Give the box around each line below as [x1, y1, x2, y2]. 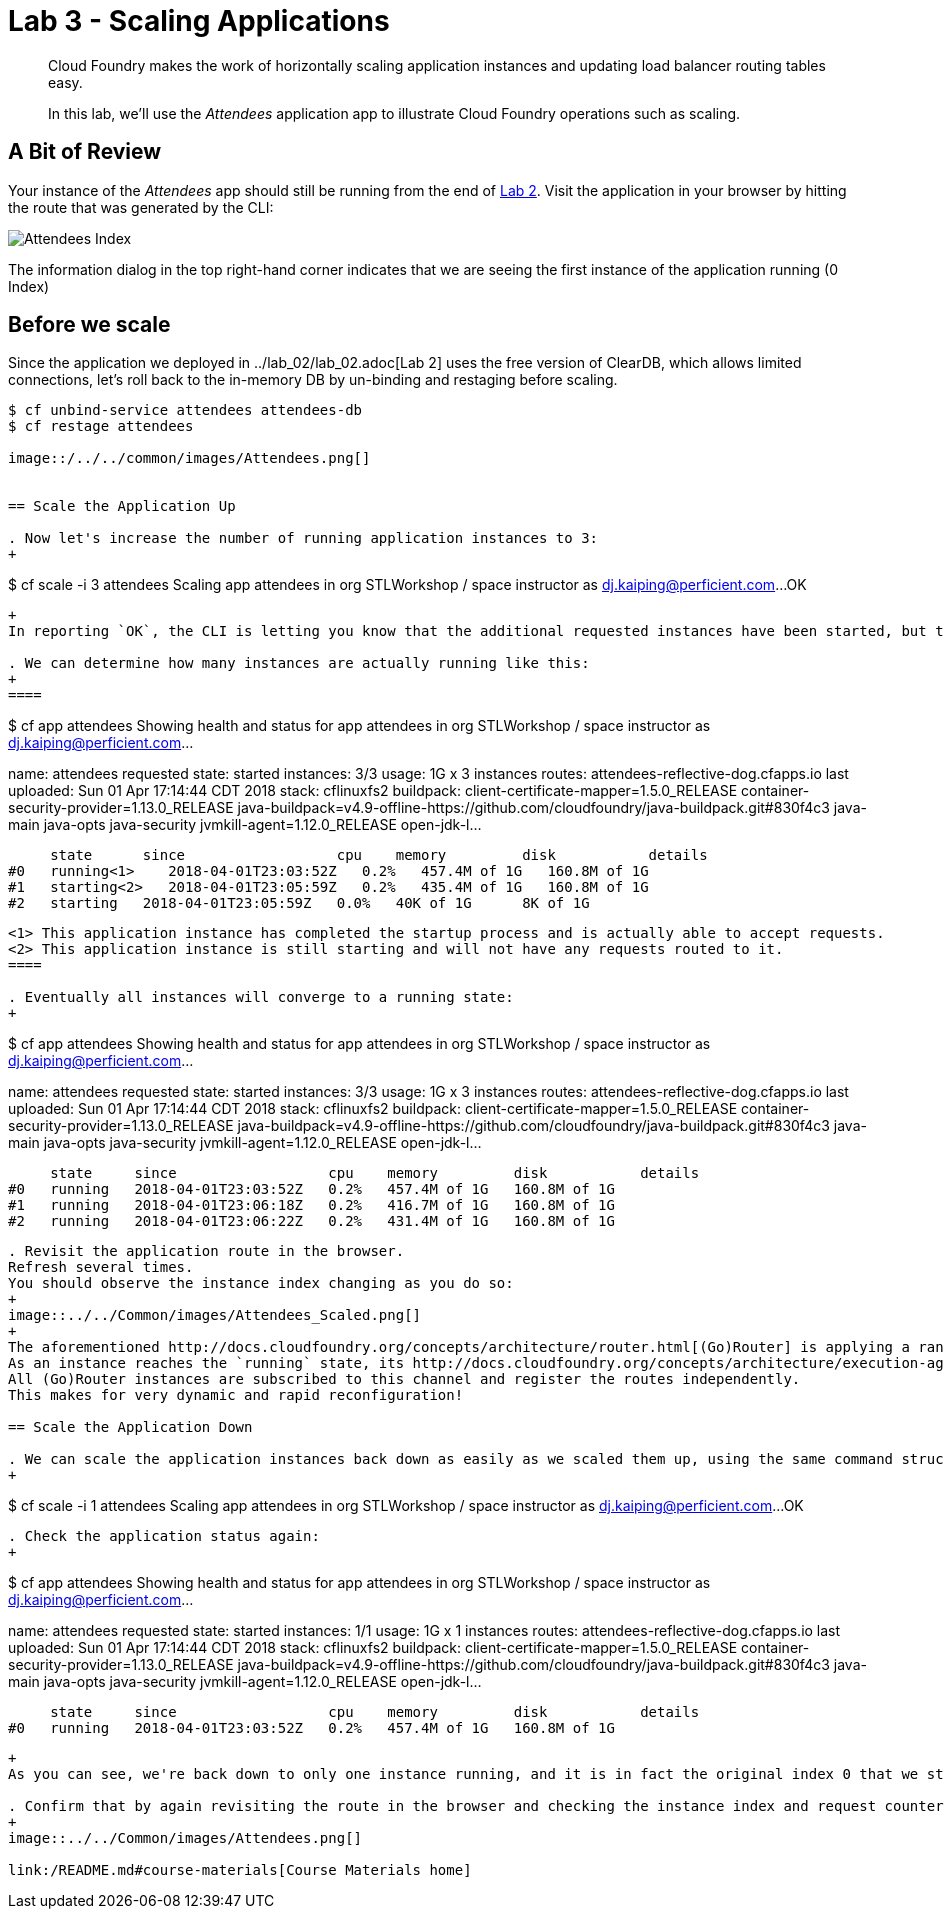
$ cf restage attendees [8, 418, 194, 435]
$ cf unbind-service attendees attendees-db [8, 402, 363, 419]
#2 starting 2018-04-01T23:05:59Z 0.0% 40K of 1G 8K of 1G [8, 895, 590, 912]
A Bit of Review [8, 139, 162, 165]
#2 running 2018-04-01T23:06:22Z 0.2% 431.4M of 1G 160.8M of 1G [8, 1213, 615, 1230]
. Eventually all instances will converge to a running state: [8, 989, 514, 1006]
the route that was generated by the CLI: [8, 198, 274, 216]
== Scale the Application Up [8, 498, 236, 515]
